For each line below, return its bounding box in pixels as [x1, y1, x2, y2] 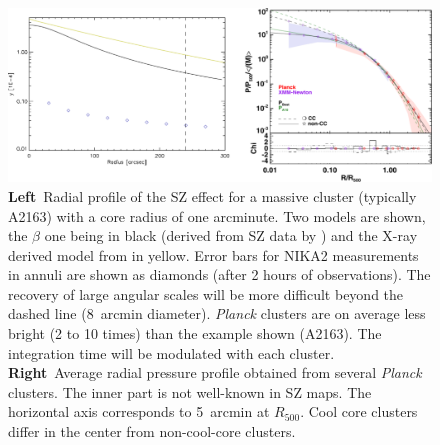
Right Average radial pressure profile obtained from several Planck [8, 362, 422, 383]
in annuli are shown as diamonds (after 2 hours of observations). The [8, 264, 431, 285]
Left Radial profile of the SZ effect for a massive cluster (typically [8, 185, 417, 206]
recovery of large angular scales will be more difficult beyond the [8, 283, 404, 304]
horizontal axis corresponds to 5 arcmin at [8, 401, 270, 422]
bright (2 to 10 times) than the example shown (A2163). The [8, 323, 382, 344]
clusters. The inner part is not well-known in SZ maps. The [8, 381, 372, 402]
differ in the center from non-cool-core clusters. [8, 421, 296, 442]
